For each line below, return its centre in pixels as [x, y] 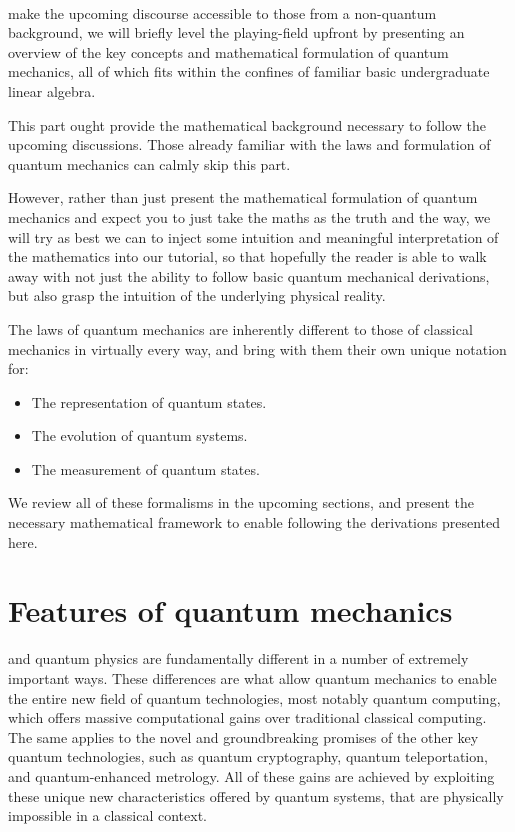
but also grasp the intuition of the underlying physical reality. [197, 295]
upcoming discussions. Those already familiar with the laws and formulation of [249, 144]
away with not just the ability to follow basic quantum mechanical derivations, [249, 275]
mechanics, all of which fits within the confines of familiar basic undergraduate [249, 71]
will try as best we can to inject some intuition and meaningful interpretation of [253, 236]
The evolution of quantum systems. [139, 435]
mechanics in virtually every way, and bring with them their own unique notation [257, 348]
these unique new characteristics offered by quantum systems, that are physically [256, 795]
